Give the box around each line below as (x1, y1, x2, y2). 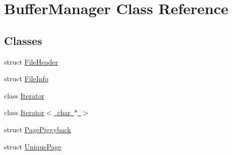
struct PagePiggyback (4, 124, 71, 134)
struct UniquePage (4, 141, 62, 151)
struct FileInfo (4, 73, 48, 84)
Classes (4, 32, 42, 48)
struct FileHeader (4, 56, 58, 67)
